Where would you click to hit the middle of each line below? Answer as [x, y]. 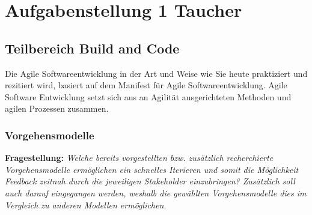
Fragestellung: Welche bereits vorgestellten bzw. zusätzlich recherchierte [139, 158]
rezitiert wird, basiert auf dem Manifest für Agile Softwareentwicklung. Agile [146, 85]
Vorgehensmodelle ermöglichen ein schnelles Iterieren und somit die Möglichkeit [152, 169]
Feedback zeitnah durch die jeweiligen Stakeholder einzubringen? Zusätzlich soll [150, 181]
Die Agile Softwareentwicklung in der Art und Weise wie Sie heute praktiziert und [156, 73]
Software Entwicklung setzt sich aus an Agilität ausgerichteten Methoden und [148, 96]
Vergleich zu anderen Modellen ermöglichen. [86, 204]
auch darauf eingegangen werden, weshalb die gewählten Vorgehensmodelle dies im [156, 192]
